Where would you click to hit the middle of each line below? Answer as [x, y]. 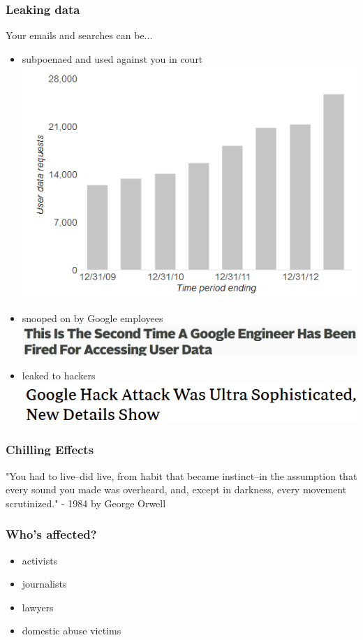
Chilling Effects [50, 450]
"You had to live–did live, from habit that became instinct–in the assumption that [181, 475]
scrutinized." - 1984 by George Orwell [86, 503]
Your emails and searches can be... [79, 35]
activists [40, 560]
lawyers [38, 607]
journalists [44, 584]
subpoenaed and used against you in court [112, 58]
